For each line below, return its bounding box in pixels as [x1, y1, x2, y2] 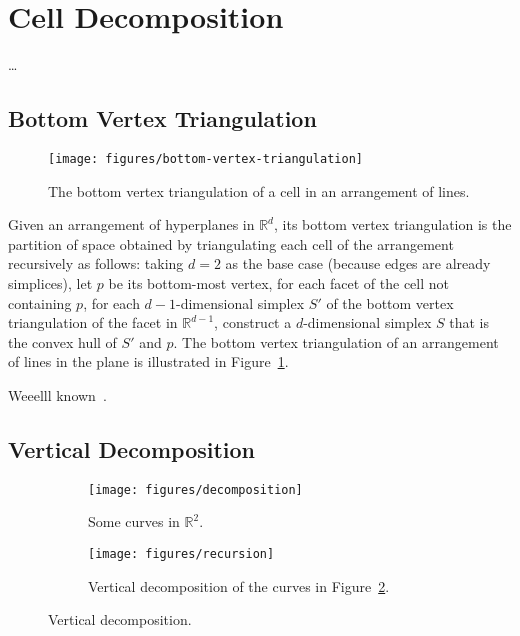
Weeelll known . [8, 384, 107, 405]
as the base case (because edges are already [225, 253, 491, 274]
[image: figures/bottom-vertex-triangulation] [48, 151, 363, 166]
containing [8, 292, 72, 313]
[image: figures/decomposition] [88, 482, 303, 497]
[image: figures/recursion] [88, 546, 275, 561]
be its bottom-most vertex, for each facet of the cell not [108, 272, 449, 293]
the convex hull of [8, 331, 117, 352]
